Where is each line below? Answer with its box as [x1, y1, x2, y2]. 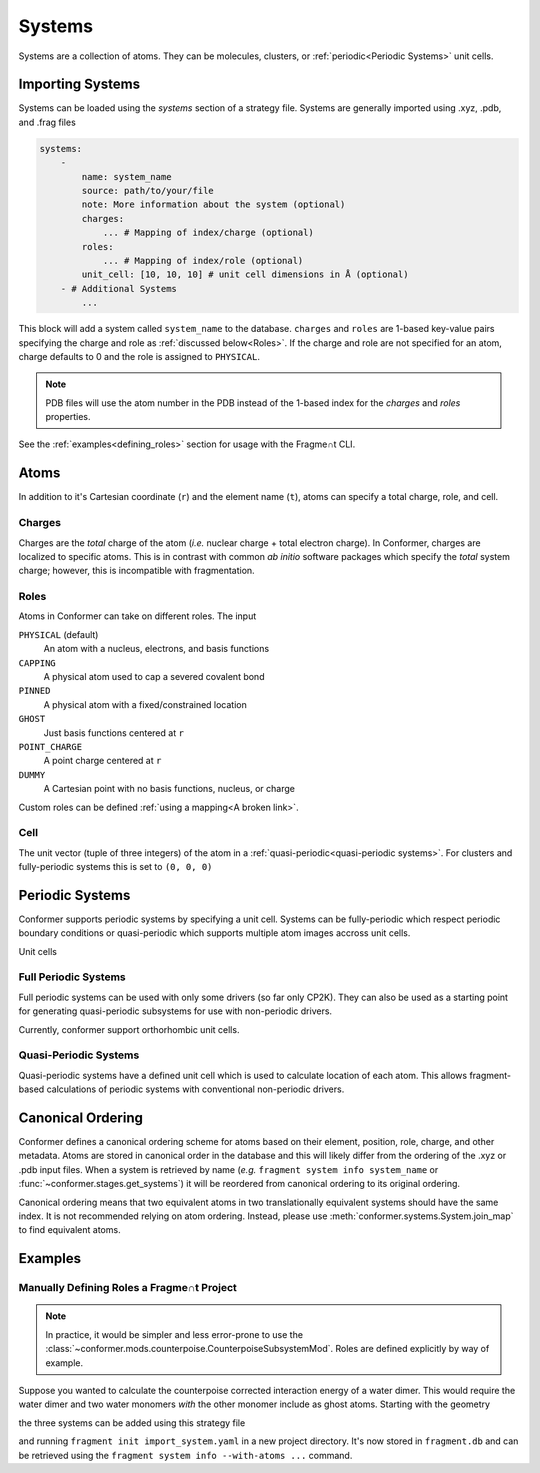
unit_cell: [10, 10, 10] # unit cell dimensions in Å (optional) [81, 269, 409, 280]
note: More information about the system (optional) [81, 199, 346, 210]
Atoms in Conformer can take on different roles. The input [18, 610, 257, 622]
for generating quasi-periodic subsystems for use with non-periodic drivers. [18, 1005, 333, 1017]
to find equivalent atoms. [18, 1224, 121, 1236]
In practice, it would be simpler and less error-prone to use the [45, 1328, 304, 1340]
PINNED [18, 685, 51, 697]
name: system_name [81, 171, 172, 182]
